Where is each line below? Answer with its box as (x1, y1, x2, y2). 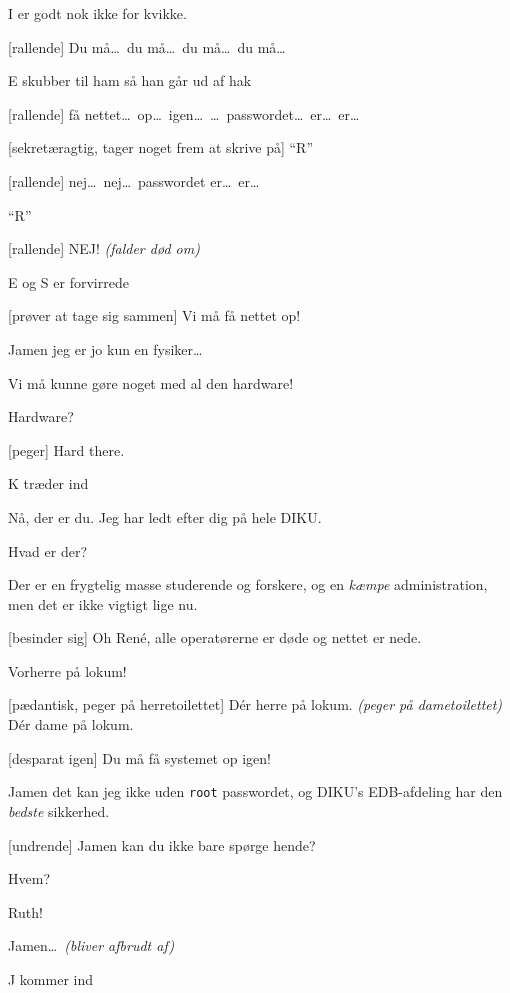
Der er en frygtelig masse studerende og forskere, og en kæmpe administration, (8, 574, 488, 595)
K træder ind (8, 473, 89, 494)
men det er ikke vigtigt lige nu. (8, 593, 198, 614)
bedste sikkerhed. (8, 800, 110, 821)
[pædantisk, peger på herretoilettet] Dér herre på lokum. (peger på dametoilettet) (8, 694, 503, 715)
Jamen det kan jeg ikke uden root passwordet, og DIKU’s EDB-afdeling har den (8, 781, 503, 802)
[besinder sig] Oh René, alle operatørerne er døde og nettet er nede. (8, 627, 422, 648)
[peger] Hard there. (8, 439, 125, 460)
